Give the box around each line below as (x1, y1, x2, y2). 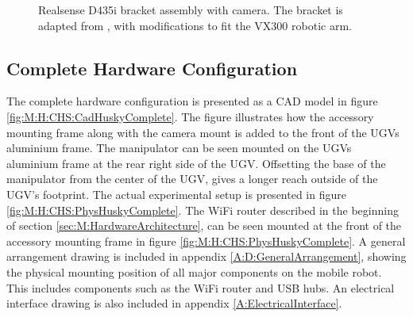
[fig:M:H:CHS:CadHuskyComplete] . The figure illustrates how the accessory (6, 108, 374, 124)
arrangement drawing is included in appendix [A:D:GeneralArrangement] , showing (6, 248, 407, 265)
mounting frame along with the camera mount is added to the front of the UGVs (6, 124, 399, 140)
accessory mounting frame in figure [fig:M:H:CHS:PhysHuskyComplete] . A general (6, 232, 406, 249)
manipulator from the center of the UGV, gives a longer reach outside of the (6, 170, 378, 187)
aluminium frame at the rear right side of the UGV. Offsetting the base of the (6, 155, 386, 171)
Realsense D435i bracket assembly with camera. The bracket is (38, 2, 343, 17)
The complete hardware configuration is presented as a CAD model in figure (6, 93, 378, 109)
